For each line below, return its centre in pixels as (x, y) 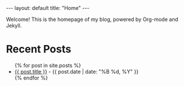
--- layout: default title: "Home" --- (48, 8)
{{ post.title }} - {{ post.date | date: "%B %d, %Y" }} (76, 71)
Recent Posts (39, 49)
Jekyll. (14, 25)
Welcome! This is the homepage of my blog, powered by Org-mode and (92, 19)
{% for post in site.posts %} (48, 65)
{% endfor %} (31, 78)
